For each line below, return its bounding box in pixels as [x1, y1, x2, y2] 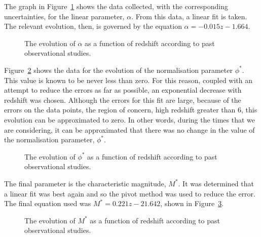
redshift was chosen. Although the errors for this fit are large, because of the [4, 94, 241, 105]
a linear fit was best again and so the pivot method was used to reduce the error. [4, 188, 255, 199]
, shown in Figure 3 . [160, 198, 224, 209]
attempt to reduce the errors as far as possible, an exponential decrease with [4, 85, 242, 95]
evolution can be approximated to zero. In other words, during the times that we [4, 114, 255, 125]
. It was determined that [178, 178, 254, 188]
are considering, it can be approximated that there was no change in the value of [4, 124, 255, 135]
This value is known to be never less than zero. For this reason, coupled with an [4, 74, 253, 85]
